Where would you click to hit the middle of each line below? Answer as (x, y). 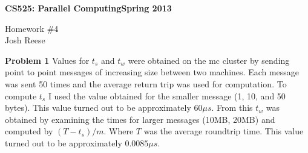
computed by (29, 131)
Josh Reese (25, 40)
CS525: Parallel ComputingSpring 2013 (88, 8)
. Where (119, 131)
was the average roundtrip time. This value (224, 131)
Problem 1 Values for (47, 60)
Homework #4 (32, 28)
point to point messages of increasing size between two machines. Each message (152, 72)
